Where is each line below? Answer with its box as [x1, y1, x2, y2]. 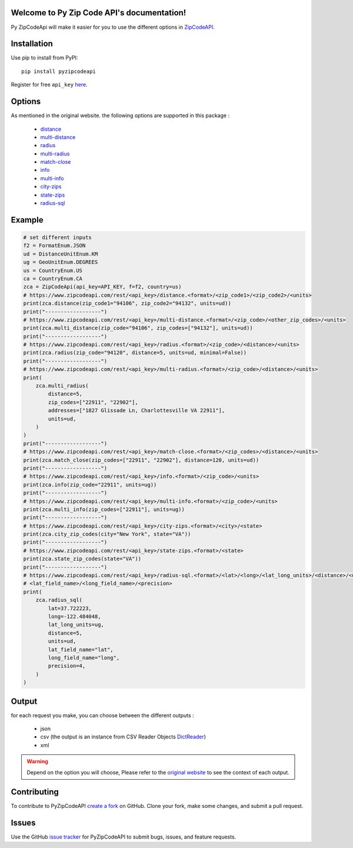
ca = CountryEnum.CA [23, 275, 82, 282]
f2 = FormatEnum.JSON [23, 242, 86, 249]
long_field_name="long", [48, 654, 120, 661]
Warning [26, 758, 48, 765]
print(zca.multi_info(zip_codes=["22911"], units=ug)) [23, 506, 185, 512]
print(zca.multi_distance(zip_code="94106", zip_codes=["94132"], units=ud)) [23, 324, 253, 332]
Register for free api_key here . [11, 81, 88, 88]
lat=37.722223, [48, 605, 92, 612]
